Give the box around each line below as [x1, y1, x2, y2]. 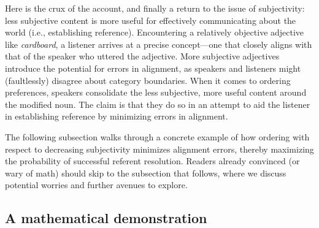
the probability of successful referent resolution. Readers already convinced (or [5, 154, 300, 167]
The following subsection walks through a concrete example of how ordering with [5, 130, 310, 143]
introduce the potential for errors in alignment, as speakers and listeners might [5, 61, 301, 74]
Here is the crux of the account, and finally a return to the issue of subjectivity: [5, 2, 305, 14]
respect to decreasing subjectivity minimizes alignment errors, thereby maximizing [5, 142, 314, 155]
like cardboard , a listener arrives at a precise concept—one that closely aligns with [5, 37, 312, 50]
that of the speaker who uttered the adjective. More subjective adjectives [5, 50, 280, 63]
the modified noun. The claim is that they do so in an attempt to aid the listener [5, 97, 310, 110]
